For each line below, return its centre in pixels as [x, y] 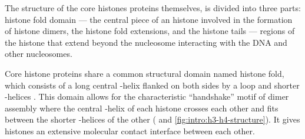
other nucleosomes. [39, 54]
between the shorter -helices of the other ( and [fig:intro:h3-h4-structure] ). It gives [152, 119]
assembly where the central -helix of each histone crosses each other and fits [142, 108]
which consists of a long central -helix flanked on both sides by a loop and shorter [152, 85]
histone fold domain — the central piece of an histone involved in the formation [149, 19]
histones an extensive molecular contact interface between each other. [130, 130]
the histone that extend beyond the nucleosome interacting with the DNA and [146, 42]
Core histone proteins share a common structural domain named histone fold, [145, 73]
